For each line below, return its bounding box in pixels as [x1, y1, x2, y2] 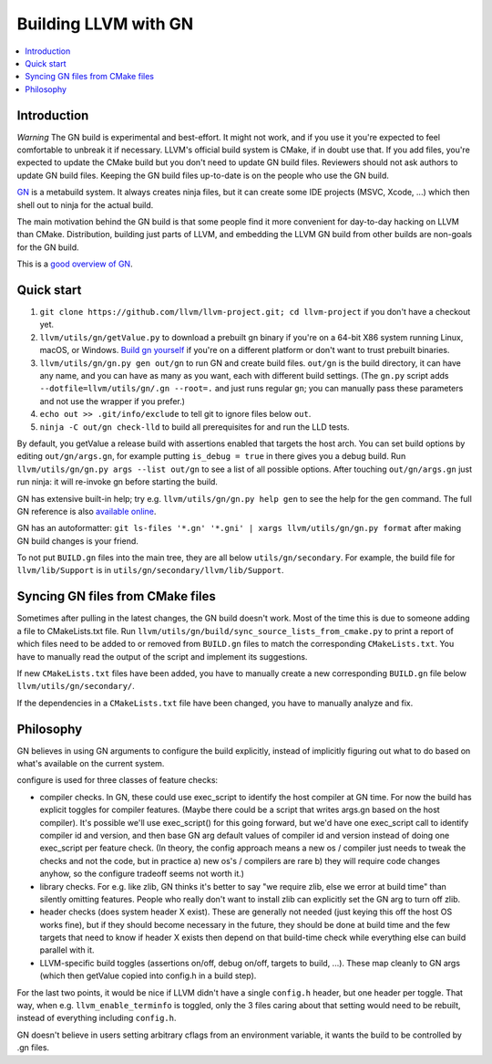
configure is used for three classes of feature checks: [16, 775, 219, 786]
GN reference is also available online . [16, 506, 157, 516]
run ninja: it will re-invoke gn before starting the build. [16, 476, 219, 487]
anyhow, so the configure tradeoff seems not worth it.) [39, 868, 245, 880]
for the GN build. [16, 242, 79, 253]
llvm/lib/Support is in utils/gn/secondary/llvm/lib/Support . [16, 565, 284, 576]
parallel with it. [39, 944, 95, 955]
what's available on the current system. [16, 758, 165, 769]
